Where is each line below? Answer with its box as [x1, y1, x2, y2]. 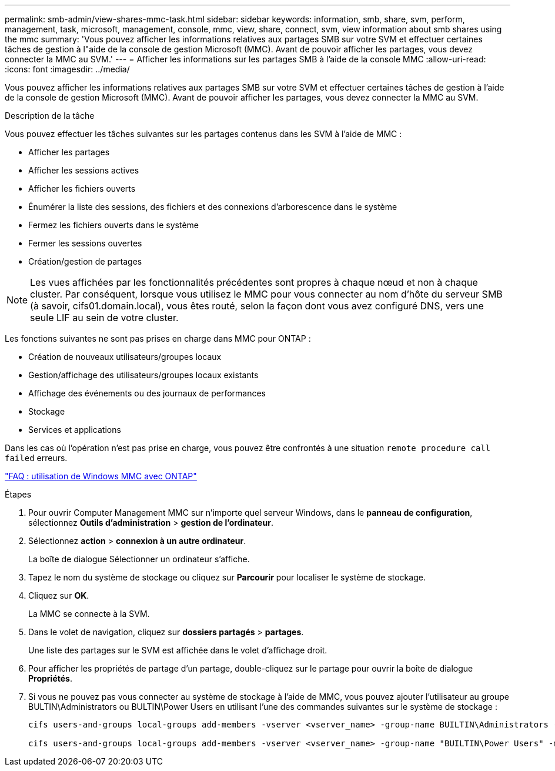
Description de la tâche [5, 111, 95, 121]
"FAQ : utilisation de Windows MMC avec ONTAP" [5, 471, 197, 481]
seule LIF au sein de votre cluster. [30, 312, 179, 323]
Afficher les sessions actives [28, 165, 139, 175]
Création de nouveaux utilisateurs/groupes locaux [28, 352, 222, 362]
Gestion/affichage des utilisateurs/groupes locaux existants [28, 370, 259, 380]
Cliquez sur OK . [28, 590, 89, 600]
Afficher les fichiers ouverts [28, 183, 136, 193]
